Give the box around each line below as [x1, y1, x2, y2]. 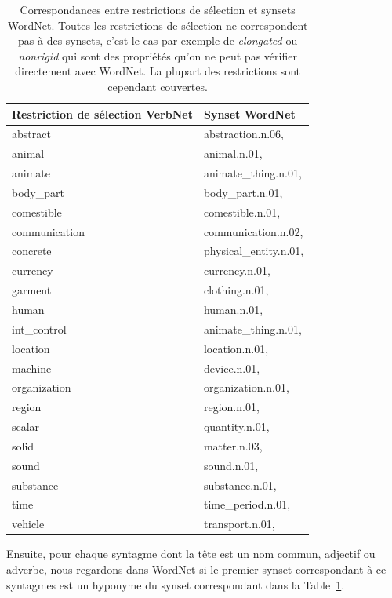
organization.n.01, [203, 379, 289, 396]
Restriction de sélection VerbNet [12, 105, 193, 122]
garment [12, 282, 52, 298]
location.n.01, [203, 340, 269, 356]
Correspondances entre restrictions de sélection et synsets [20, 2, 296, 17]
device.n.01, [203, 359, 260, 376]
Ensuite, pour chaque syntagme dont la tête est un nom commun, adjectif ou [6, 545, 376, 562]
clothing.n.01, [203, 282, 269, 298]
